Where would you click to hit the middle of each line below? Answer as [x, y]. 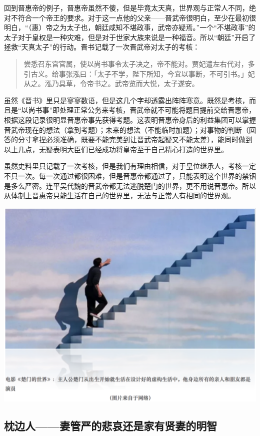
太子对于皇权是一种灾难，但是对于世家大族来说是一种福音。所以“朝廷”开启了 [130, 37]
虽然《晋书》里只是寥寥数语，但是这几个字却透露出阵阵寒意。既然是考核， [126, 100]
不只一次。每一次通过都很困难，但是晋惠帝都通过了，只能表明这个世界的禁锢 [130, 175]
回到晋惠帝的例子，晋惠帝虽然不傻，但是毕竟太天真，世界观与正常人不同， [126, 8]
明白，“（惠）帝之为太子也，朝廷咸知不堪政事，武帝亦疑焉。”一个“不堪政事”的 [130, 27]
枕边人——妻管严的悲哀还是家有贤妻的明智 [111, 426]
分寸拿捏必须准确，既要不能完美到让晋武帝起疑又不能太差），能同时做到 [135, 139]
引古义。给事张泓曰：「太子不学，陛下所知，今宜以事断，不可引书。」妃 [139, 73]
